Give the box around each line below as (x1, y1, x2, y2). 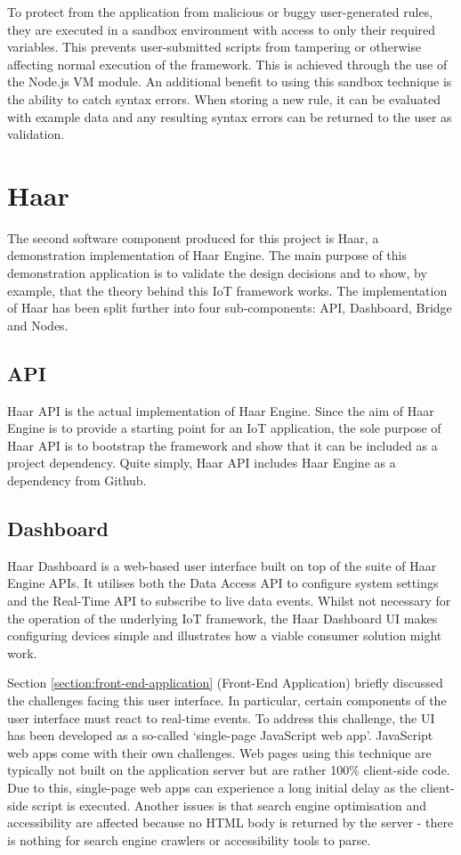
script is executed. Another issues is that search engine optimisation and (32, 795, 426, 814)
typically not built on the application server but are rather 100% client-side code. (7, 761, 450, 779)
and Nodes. (7, 315, 69, 334)
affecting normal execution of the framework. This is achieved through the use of (7, 54, 448, 73)
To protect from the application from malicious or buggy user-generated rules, (7, 3, 433, 20)
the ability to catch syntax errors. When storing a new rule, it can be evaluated (7, 89, 441, 108)
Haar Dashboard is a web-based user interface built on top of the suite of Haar (7, 556, 437, 574)
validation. (7, 125, 65, 143)
